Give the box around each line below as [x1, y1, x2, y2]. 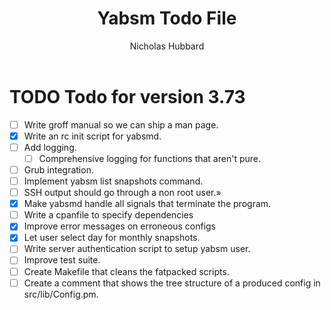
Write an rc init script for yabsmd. [23, 130, 162, 142]
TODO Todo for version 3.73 [9, 85, 246, 108]
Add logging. [23, 141, 77, 153]
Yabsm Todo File [97, 7, 237, 30]
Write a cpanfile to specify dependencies [23, 209, 194, 221]
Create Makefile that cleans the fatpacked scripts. [23, 265, 230, 277]
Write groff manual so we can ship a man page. [23, 118, 219, 131]
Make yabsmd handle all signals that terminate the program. [23, 198, 272, 210]
